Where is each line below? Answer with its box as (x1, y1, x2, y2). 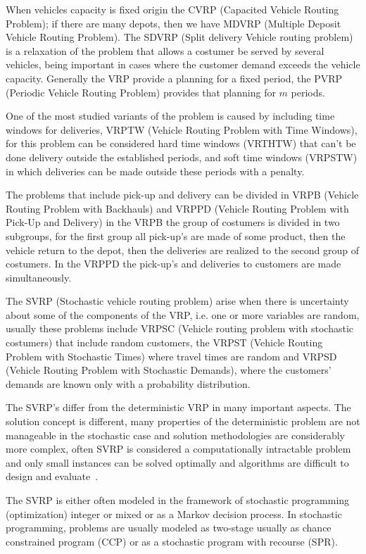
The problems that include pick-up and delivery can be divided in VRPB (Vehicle (6, 187, 359, 202)
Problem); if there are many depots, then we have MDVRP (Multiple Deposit (6, 15, 341, 30)
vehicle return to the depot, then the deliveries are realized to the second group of (6, 242, 360, 257)
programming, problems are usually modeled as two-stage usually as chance (6, 520, 332, 535)
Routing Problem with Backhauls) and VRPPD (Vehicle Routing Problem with (6, 201, 349, 215)
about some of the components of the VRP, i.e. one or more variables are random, (6, 307, 360, 322)
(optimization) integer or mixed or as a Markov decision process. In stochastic (6, 506, 342, 521)
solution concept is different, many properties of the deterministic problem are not (6, 414, 360, 429)
